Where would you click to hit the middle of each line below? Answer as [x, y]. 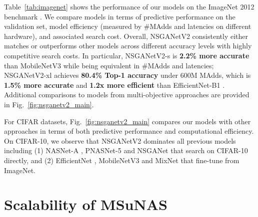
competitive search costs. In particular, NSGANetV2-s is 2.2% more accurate [127, 55]
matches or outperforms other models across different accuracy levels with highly [128, 46]
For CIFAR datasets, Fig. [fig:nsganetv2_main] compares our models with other [127, 121]
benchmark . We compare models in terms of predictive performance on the [120, 16]
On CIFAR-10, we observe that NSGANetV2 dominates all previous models [120, 140]
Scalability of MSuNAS [86, 204]
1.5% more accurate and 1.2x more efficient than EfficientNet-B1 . [114, 85]
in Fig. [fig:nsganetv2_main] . [49, 104]
